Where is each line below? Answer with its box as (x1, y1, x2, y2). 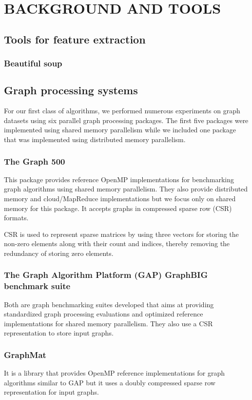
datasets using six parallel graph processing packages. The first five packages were (4, 115, 249, 125)
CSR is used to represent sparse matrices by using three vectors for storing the (4, 229, 239, 239)
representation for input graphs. (4, 387, 99, 397)
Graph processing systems (4, 83, 138, 98)
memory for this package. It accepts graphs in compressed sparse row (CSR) (4, 203, 232, 213)
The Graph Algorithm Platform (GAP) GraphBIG (4, 269, 208, 281)
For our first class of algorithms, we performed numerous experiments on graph (4, 105, 240, 116)
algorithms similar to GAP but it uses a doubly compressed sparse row (4, 377, 215, 387)
